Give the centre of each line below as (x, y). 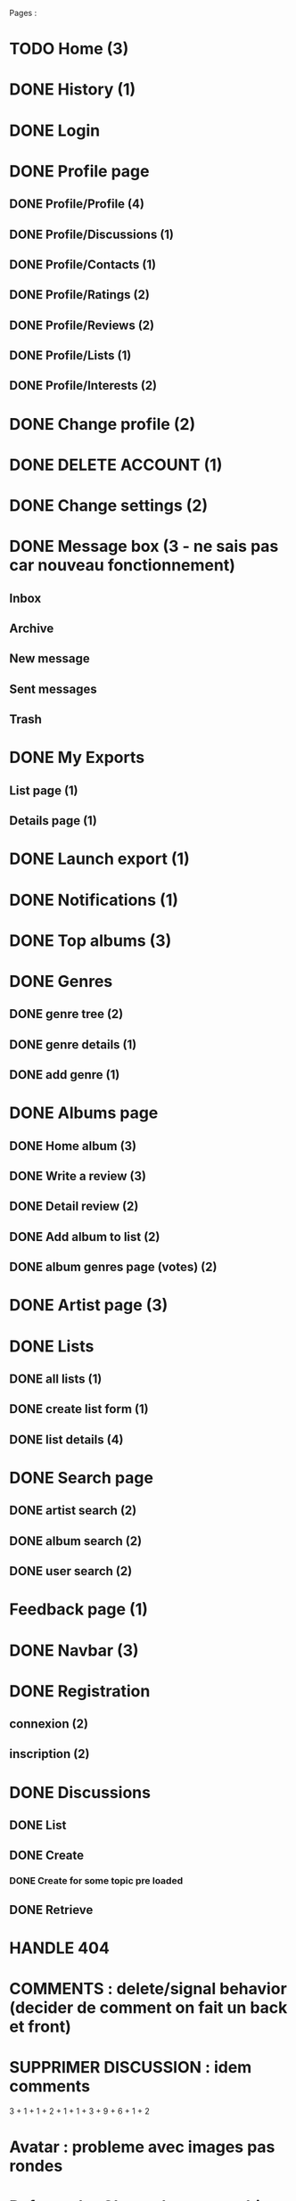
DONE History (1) (73, 90)
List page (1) (44, 790)
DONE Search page (82, 1478)
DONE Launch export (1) (99, 859)
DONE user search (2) (71, 1571)
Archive (32, 629)
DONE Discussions (80, 1792)
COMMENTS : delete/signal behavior (148, 1989)
